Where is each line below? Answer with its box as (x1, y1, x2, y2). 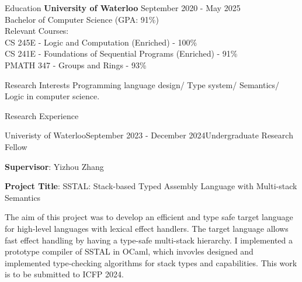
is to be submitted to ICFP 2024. (5, 268, 124, 280)
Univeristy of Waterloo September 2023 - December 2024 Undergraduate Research (5, 129, 293, 141)
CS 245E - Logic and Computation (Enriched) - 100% (5, 36, 197, 48)
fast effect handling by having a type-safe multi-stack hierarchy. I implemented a (5, 234, 293, 246)
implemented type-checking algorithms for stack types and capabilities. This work (5, 256, 297, 269)
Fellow (5, 140, 27, 152)
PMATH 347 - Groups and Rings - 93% (5, 58, 147, 71)
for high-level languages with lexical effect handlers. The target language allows (5, 222, 289, 234)
